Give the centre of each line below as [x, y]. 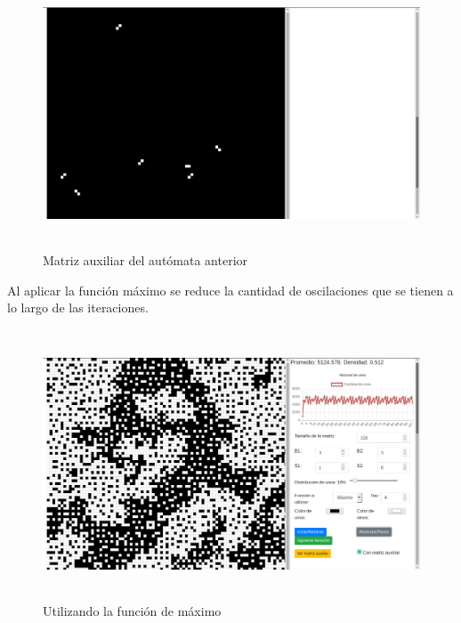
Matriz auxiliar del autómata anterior [146, 259]
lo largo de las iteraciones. [78, 307]
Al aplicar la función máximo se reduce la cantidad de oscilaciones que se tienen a [230, 290]
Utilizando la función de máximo [132, 610]
